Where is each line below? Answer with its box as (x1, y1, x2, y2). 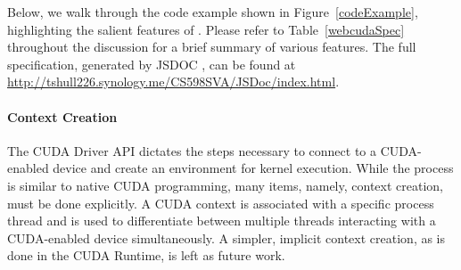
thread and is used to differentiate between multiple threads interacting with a (7, 211, 436, 230)
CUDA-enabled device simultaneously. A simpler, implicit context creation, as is (7, 228, 446, 247)
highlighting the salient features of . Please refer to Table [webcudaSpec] (7, 20, 405, 38)
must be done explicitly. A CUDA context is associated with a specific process (7, 193, 434, 212)
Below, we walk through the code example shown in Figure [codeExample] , (7, 3, 418, 20)
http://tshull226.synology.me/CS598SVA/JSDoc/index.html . (7, 72, 340, 91)
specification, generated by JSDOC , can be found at (7, 54, 296, 73)
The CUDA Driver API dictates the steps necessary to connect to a (7, 141, 377, 160)
